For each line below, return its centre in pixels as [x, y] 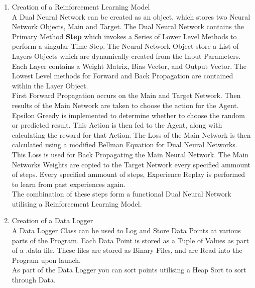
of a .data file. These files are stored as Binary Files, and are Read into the [127, 250]
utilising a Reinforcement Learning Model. [77, 203]
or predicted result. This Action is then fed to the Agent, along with [117, 125]
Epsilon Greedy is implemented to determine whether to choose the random [129, 115]
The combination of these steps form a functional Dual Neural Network [121, 194]
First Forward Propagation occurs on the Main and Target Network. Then [126, 95]
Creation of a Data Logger [52, 220]
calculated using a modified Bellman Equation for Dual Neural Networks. [124, 145]
